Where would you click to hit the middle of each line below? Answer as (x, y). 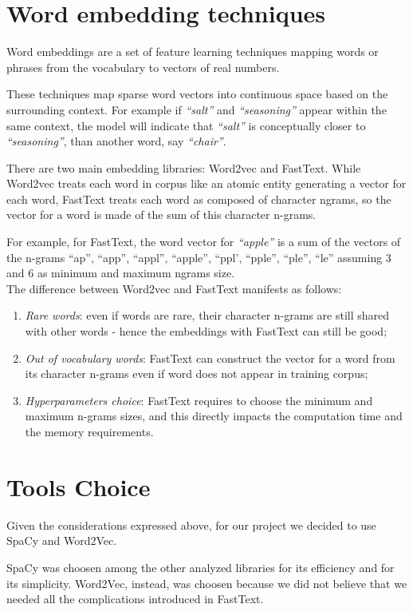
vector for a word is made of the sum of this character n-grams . (161, 215)
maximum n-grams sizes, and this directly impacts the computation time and (214, 416)
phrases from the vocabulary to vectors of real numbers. (143, 67)
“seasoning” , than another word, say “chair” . (116, 141)
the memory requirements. (89, 431)
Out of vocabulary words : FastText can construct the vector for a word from (210, 358)
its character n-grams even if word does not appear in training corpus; (197, 374)
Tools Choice (79, 486)
